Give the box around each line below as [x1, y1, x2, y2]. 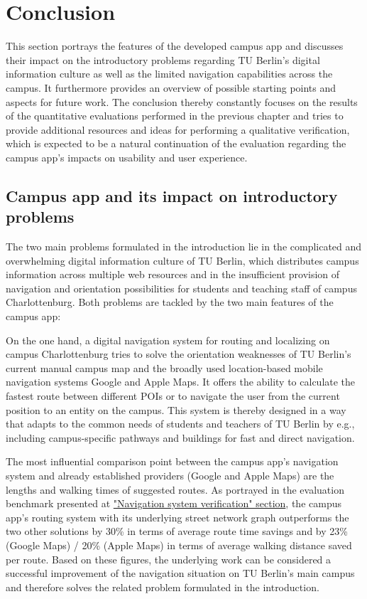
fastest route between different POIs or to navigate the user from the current [6, 388, 340, 403]
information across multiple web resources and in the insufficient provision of [6, 267, 340, 282]
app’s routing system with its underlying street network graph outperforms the [6, 509, 349, 524]
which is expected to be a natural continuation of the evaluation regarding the [6, 136, 346, 151]
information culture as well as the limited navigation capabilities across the [6, 66, 333, 81]
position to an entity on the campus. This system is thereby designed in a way [6, 402, 346, 417]
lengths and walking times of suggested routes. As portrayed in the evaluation [6, 482, 344, 497]
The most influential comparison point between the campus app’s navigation [6, 454, 339, 469]
